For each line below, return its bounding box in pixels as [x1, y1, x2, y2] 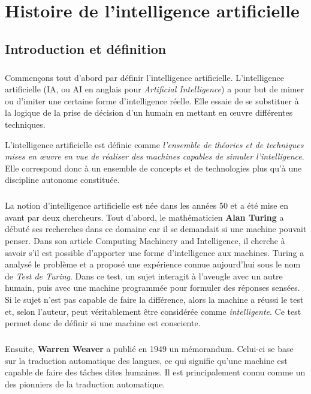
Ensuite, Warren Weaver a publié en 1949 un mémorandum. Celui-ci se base [5, 342, 294, 355]
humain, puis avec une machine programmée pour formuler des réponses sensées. [5, 281, 300, 294]
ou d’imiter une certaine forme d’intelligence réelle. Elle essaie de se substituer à [5, 94, 299, 107]
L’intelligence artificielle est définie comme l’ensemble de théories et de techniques [5, 138, 304, 151]
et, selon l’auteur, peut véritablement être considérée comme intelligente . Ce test [5, 305, 301, 317]
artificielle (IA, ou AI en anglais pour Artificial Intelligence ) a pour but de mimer [5, 83, 304, 95]
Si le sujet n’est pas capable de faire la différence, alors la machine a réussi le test [5, 293, 304, 305]
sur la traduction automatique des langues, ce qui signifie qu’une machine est [5, 354, 288, 366]
